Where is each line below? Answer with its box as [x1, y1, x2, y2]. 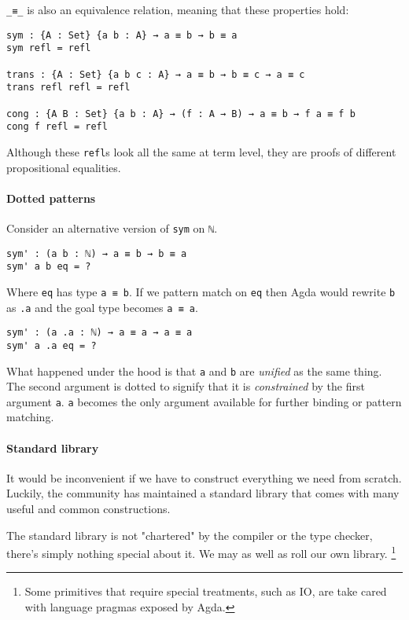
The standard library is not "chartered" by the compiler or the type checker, [6, 526, 373, 543]
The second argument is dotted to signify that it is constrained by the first [6, 378, 365, 394]
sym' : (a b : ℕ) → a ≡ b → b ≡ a [6, 248, 187, 259]
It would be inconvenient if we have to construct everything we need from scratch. [6, 469, 402, 486]
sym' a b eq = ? [6, 261, 91, 273]
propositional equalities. [6, 159, 121, 175]
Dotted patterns [6, 189, 96, 206]
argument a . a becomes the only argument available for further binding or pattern [6, 393, 402, 409]
